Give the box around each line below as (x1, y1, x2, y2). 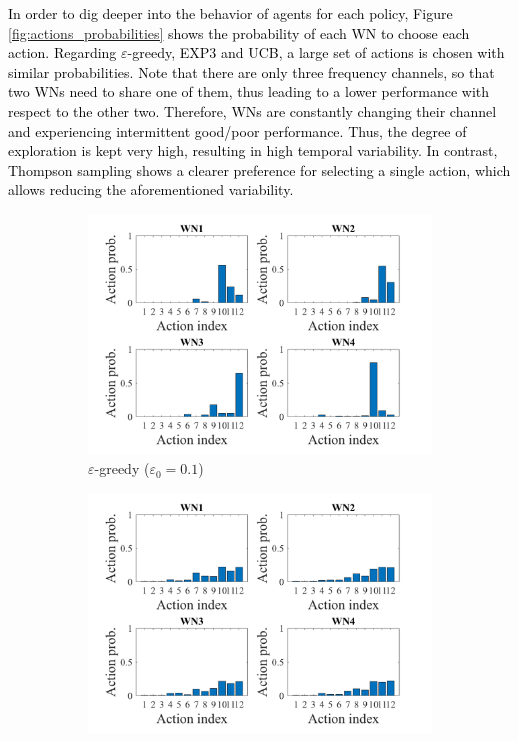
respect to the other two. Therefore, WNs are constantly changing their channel (8, 100, 497, 121)
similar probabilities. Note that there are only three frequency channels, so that (8, 61, 495, 82)
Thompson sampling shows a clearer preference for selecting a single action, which (8, 159, 511, 180)
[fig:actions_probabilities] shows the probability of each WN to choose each (8, 22, 470, 43)
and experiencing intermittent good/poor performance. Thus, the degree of (8, 120, 467, 141)
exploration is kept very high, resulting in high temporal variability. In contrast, (8, 140, 498, 161)
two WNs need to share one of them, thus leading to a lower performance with (8, 81, 490, 102)
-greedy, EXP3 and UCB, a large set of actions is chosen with (127, 42, 505, 63)
